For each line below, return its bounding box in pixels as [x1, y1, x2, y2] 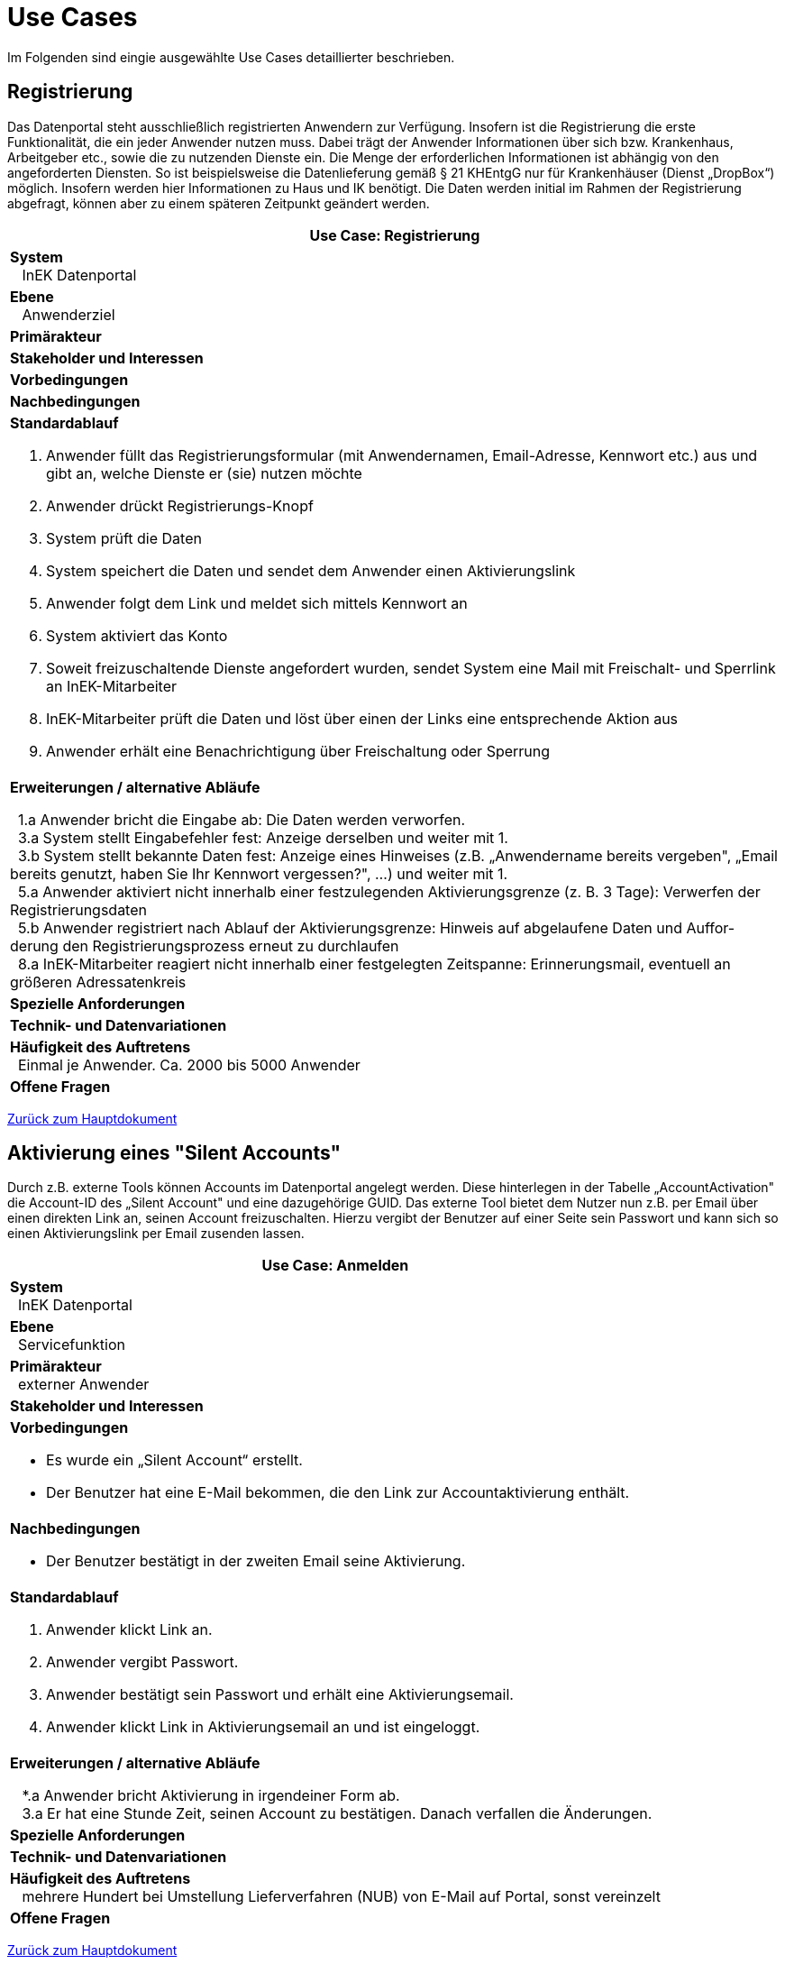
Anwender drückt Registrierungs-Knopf [46, 496, 314, 515]
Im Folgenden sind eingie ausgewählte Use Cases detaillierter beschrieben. [7, 49, 455, 65]
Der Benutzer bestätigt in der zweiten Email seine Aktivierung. [46, 1552, 466, 1571]
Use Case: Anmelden [261, 1256, 409, 1275]
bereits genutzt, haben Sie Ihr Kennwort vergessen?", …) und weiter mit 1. [10, 864, 508, 883]
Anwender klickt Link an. [46, 1620, 213, 1639]
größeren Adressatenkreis [10, 972, 187, 991]
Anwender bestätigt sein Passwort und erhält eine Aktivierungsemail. [46, 1685, 514, 1704]
